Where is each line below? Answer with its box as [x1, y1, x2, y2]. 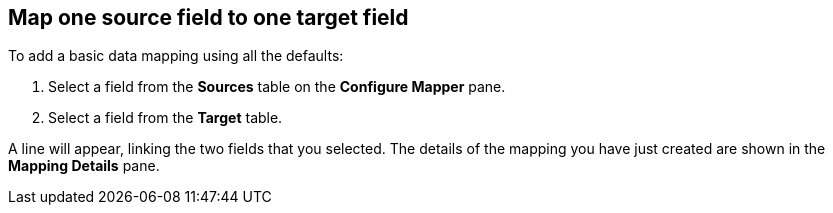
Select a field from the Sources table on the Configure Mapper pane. [48, 78, 506, 96]
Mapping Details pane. [8, 157, 160, 175]
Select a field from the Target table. [48, 109, 283, 127]
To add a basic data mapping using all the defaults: [8, 47, 344, 65]
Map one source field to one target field [8, 5, 409, 30]
